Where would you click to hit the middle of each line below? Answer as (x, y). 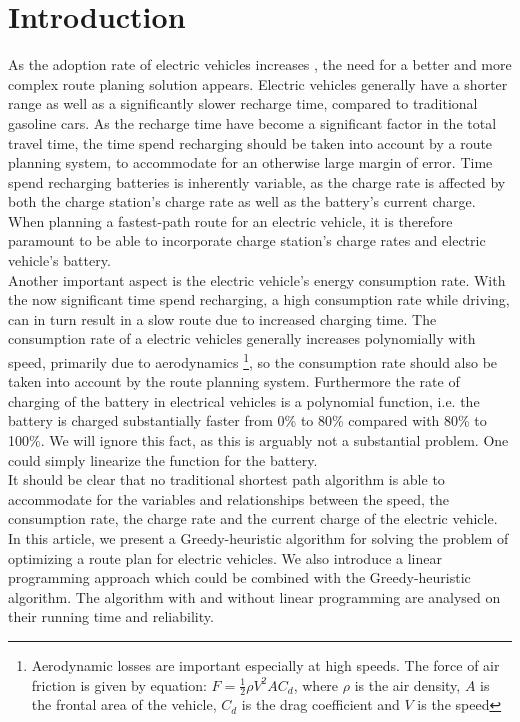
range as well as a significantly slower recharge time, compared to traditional (243, 103)
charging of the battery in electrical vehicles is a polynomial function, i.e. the (244, 400)
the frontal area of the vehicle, (124, 704)
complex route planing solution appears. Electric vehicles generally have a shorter (258, 83)
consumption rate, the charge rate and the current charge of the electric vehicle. (253, 518)
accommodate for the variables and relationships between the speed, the (229, 498)
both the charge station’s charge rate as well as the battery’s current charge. (242, 201)
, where (316, 684)
